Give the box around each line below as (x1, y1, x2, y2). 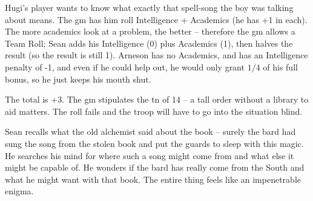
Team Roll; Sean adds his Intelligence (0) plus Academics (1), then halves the (5, 36, 293, 49)
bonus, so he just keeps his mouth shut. (5, 72, 151, 85)
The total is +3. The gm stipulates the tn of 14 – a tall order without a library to (5, 93, 309, 106)
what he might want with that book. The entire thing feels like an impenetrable (5, 172, 301, 185)
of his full (263, 60, 298, 73)
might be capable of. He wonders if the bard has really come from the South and (5, 161, 305, 174)
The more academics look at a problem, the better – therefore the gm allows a (5, 25, 295, 38)
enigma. (5, 185, 34, 197)
